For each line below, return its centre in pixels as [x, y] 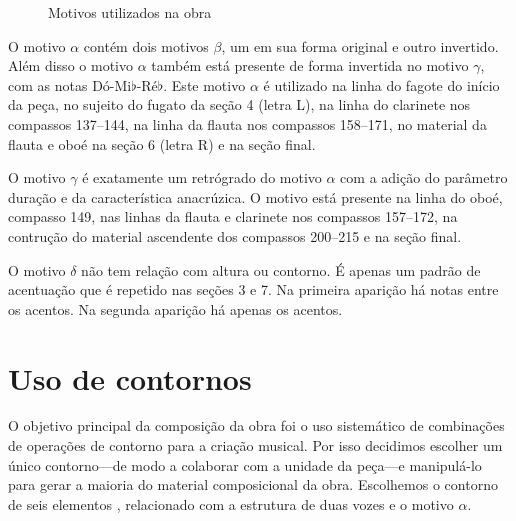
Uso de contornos [130, 377]
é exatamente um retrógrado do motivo [202, 177]
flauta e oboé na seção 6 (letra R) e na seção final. [162, 143]
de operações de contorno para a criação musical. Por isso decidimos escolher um [255, 445]
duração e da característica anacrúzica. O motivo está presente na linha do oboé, [255, 196]
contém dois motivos [146, 45]
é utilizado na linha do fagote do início [381, 84]
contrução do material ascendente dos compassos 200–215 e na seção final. [235, 235]
